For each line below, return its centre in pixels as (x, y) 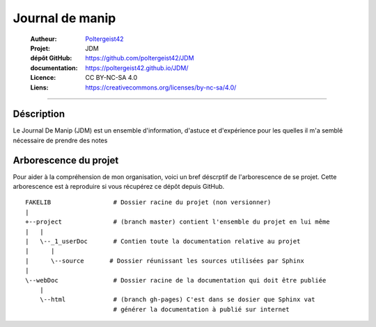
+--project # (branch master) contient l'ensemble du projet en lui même (178, 222)
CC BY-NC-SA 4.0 (111, 78)
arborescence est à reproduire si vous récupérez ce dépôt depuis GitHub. (119, 187)
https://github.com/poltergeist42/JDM (140, 58)
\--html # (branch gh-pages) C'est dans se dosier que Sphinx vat (177, 300)
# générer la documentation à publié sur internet (201, 309)
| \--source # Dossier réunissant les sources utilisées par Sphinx (165, 261)
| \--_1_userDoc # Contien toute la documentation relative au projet (163, 242)
